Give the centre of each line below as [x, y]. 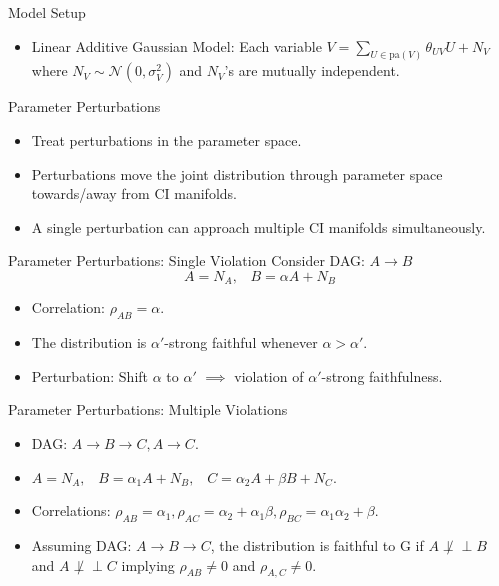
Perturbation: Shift [90, 375]
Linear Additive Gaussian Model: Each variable [176, 45]
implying [148, 564]
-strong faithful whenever [241, 342]
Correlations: [71, 510]
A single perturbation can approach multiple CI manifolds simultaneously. [258, 226]
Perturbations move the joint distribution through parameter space [237, 173]
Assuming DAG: [81, 545]
